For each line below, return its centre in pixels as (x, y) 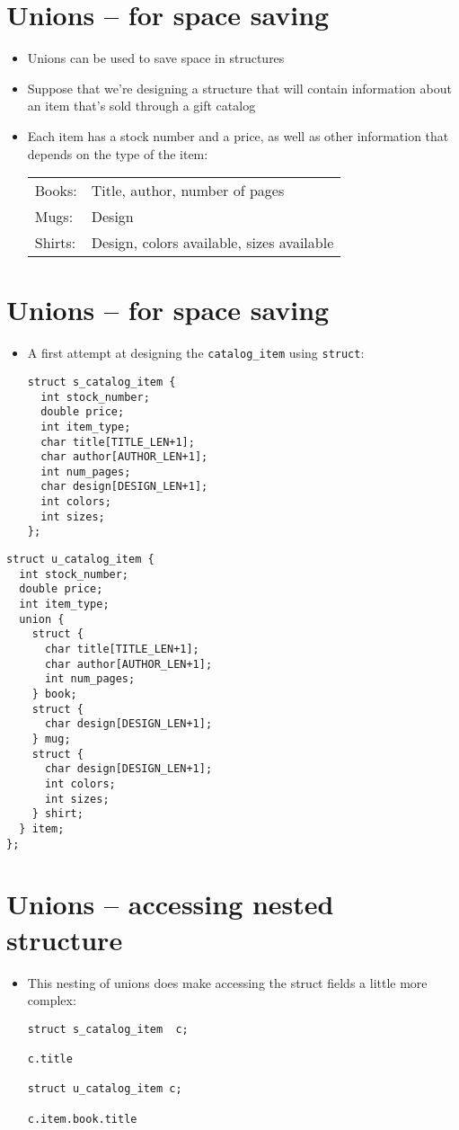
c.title (50, 1059)
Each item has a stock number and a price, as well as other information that (238, 135)
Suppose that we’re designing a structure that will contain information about (239, 88)
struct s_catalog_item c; (108, 1029)
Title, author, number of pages (188, 191)
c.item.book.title (82, 1119)
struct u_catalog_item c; (105, 1089)
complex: (52, 1000)
